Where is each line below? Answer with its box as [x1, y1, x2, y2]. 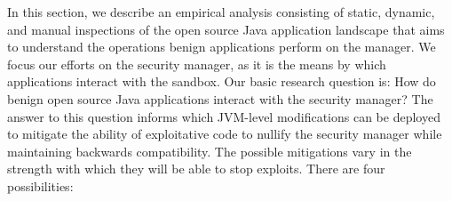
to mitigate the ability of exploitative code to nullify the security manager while [7, 125, 442, 143]
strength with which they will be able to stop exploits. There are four [7, 159, 385, 178]
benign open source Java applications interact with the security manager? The [7, 89, 433, 108]
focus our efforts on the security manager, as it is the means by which [7, 54, 386, 73]
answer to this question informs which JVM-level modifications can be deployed [7, 107, 440, 125]
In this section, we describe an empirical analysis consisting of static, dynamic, [7, 3, 435, 20]
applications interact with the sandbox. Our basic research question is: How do [7, 72, 436, 91]
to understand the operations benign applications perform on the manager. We [7, 37, 436, 56]
